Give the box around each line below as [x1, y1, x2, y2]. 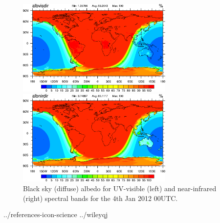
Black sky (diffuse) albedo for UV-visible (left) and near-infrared [23, 183, 217, 194]
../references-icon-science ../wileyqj [3, 209, 108, 220]
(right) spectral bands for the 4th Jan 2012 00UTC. [23, 193, 178, 203]
